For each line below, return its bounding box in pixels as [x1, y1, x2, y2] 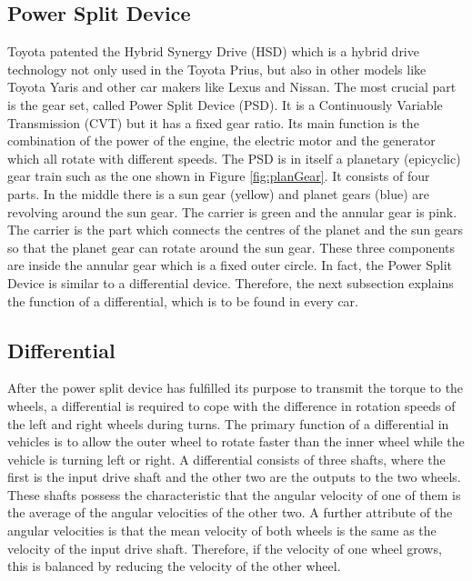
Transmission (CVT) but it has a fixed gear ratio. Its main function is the [7, 113, 419, 132]
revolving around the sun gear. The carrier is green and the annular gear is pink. [7, 202, 457, 221]
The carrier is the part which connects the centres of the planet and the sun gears [7, 220, 464, 239]
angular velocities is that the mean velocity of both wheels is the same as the [7, 521, 437, 540]
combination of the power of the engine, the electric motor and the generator [7, 131, 436, 150]
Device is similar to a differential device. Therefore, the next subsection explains [7, 273, 454, 292]
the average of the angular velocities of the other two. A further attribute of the [7, 503, 453, 522]
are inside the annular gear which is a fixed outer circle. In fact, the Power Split [7, 255, 453, 275]
